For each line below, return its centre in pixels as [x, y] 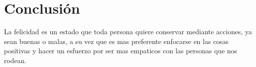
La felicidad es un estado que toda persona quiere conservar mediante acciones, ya [128, 32]
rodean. [15, 60]
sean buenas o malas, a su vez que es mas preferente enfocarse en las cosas [116, 41]
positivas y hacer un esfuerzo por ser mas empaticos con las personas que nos [121, 51]
